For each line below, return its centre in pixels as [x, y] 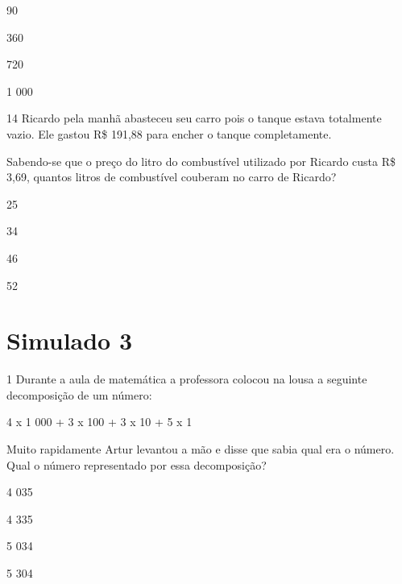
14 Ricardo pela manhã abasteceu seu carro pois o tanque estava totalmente [194, 118]
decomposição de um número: [79, 394]
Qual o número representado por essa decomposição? [137, 464]
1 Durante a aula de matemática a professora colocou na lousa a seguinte [187, 379]
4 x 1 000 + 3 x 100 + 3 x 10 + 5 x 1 [99, 422]
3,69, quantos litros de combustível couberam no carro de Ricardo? [172, 177]
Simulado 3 [70, 340]
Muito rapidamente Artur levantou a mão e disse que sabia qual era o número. [201, 449]
